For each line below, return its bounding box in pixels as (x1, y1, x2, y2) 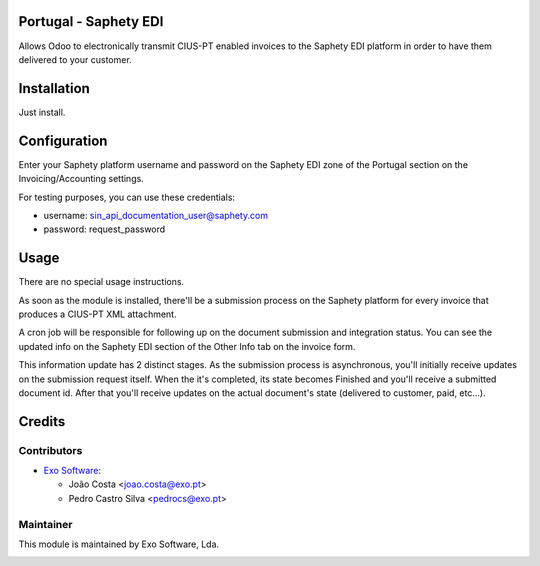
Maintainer (18, 517, 73, 531)
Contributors (18, 443, 83, 457)
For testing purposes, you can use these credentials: (18, 191, 235, 203)
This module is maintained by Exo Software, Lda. (18, 538, 220, 550)
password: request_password (43, 223, 166, 235)
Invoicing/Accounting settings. (18, 173, 144, 185)
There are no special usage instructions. (18, 276, 185, 288)
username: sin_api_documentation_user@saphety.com (43, 209, 269, 221)
